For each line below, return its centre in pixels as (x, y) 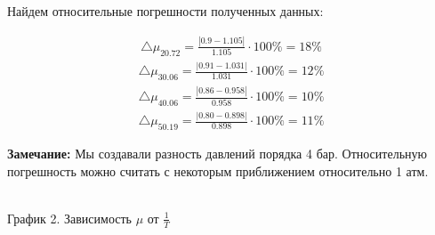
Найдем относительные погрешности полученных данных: (165, 11)
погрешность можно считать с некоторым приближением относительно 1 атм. (218, 170)
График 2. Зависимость (69, 218)
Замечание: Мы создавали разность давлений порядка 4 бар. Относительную (217, 154)
